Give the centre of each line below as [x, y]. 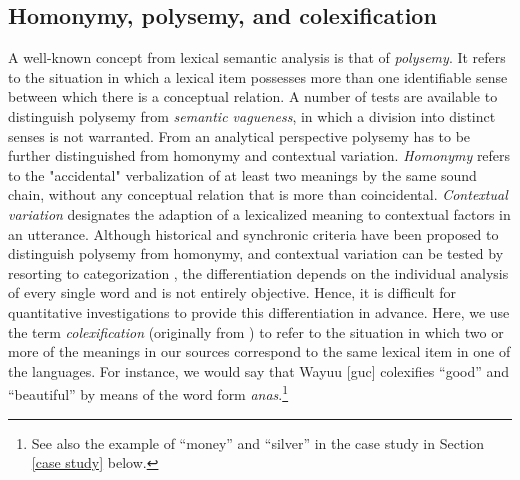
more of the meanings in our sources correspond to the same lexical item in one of [259, 351]
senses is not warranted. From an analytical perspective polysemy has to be [239, 135]
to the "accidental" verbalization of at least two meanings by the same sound [242, 174]
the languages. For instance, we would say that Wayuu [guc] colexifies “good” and [259, 370]
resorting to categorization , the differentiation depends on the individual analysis [258, 272]
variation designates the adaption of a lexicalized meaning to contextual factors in [259, 213]
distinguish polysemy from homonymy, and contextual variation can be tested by [256, 253]
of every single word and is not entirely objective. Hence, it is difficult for [232, 292]
